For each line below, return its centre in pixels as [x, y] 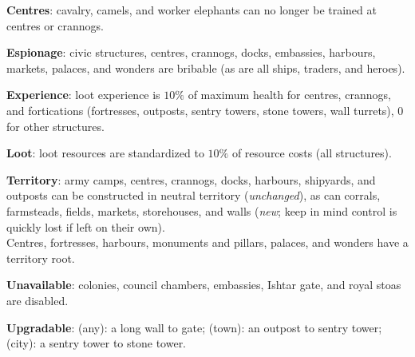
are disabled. [38, 300]
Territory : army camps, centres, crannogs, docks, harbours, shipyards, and [191, 179]
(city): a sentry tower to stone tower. [97, 343]
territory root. [41, 258]
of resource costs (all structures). [312, 153]
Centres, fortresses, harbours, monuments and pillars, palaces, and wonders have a [207, 242]
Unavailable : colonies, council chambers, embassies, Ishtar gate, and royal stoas [204, 285]
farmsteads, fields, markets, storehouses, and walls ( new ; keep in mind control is [202, 210]
